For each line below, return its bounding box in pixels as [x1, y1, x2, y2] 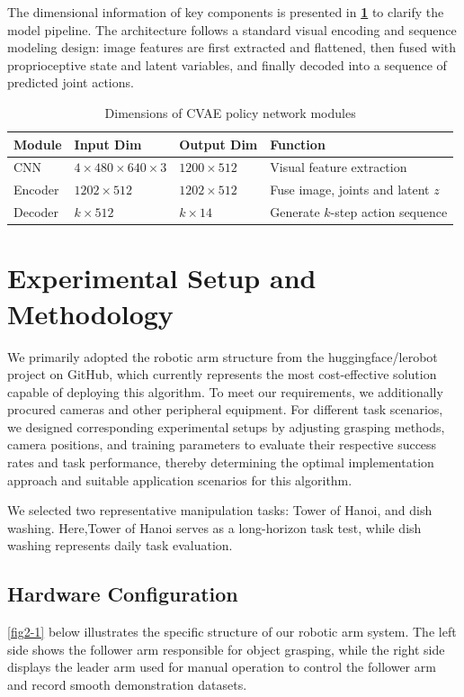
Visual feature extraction [270, 158, 407, 177]
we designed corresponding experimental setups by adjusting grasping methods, [7, 417, 445, 436]
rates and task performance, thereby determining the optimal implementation [7, 453, 434, 472]
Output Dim [179, 134, 258, 153]
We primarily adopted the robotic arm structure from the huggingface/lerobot [7, 347, 438, 366]
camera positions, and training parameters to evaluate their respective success [7, 435, 437, 454]
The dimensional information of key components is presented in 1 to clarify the [7, 3, 444, 21]
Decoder [13, 203, 59, 222]
